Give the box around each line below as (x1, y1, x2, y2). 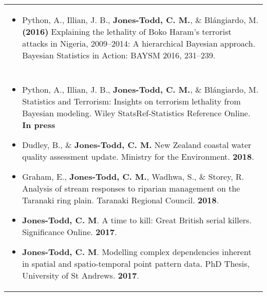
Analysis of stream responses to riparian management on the (22, 182, 240, 194)
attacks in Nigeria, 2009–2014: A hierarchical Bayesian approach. (22, 37, 256, 49)
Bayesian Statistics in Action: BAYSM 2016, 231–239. (22, 49, 216, 61)
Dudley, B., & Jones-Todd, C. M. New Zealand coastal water (22, 139, 252, 151)
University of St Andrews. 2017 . (22, 269, 139, 281)
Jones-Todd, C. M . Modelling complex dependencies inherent (22, 246, 252, 258)
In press (22, 119, 55, 131)
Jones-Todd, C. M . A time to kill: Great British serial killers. (22, 214, 252, 226)
